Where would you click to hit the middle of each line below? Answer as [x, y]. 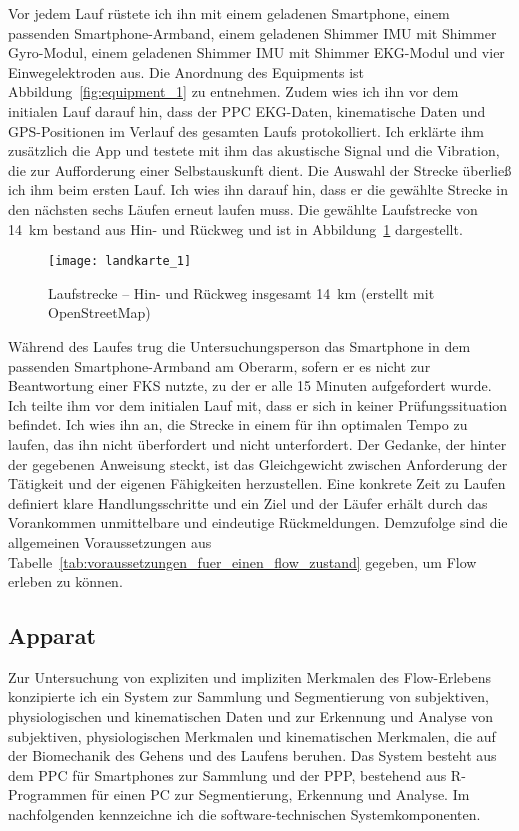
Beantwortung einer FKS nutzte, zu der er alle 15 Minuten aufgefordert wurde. [250, 385]
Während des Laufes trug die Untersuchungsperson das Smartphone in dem [239, 345]
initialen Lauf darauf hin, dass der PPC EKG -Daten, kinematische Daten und [247, 110]
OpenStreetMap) [99, 312]
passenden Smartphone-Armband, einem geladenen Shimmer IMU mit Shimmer [252, 32]
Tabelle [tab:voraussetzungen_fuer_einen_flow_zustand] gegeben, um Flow [242, 561]
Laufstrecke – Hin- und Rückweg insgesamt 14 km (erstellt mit [241, 292]
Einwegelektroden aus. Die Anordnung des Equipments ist [186, 71]
